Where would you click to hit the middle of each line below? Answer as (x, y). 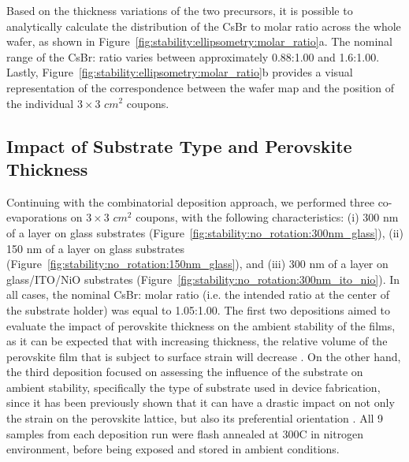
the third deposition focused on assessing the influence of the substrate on (185, 372)
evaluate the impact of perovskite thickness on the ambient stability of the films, (201, 325)
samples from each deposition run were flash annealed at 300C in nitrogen (185, 433)
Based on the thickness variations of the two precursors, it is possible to (180, 10)
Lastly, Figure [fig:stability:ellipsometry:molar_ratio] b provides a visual (180, 72)
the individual (40, 103)
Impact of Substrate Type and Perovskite (179, 145)
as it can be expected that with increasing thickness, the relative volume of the (197, 341)
